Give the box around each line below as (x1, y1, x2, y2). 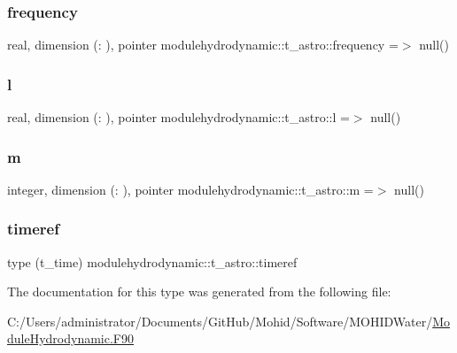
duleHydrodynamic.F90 (7, 329, 134, 348)
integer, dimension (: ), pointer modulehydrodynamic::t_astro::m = (7, 180, 374, 198)
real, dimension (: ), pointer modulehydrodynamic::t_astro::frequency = (7, 35, 399, 54)
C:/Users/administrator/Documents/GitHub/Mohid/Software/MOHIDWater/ (7, 311, 433, 330)
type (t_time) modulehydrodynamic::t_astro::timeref (7, 252, 298, 271)
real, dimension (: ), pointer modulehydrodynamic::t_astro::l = (7, 108, 350, 127)
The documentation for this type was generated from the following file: (7, 282, 391, 301)
